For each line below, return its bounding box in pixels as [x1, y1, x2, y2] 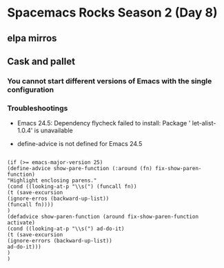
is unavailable [34, 126, 74, 135]
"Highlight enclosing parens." [7, 177, 97, 184]
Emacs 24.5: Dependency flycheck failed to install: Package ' [17, 119, 191, 127]
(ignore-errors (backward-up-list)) [7, 238, 112, 245]
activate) [7, 219, 36, 227]
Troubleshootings [7, 103, 68, 113]
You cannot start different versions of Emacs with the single [7, 76, 212, 85]
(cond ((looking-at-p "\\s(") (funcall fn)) [7, 183, 137, 190]
